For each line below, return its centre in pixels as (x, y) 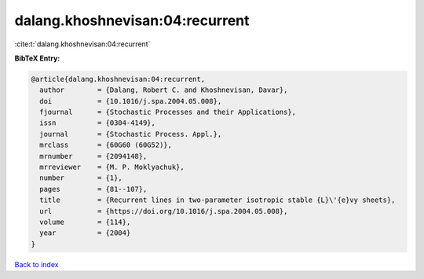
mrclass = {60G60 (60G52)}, (106, 145)
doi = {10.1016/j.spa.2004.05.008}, (131, 101)
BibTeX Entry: (37, 58)
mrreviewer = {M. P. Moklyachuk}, (112, 167)
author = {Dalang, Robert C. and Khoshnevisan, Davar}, (164, 90)
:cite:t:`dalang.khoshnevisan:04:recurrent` (82, 44)
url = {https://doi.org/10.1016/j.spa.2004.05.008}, (164, 211)
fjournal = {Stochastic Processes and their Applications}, (168, 112)
